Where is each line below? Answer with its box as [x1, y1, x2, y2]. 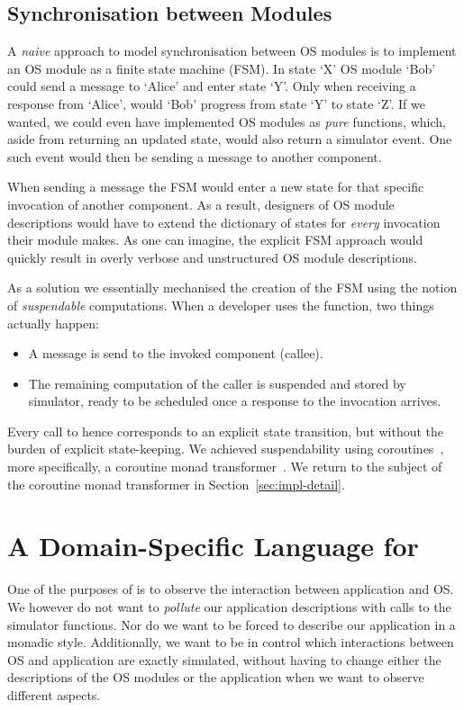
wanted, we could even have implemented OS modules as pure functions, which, [7, 112, 446, 130]
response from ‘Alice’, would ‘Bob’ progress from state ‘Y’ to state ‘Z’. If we [7, 94, 425, 112]
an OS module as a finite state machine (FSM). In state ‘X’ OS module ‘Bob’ [7, 58, 436, 77]
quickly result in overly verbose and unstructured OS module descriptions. [7, 247, 417, 266]
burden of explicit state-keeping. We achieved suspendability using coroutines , [7, 439, 444, 458]
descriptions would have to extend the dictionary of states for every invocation [7, 212, 441, 231]
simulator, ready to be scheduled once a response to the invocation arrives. [28, 391, 441, 410]
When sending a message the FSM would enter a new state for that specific [7, 177, 424, 196]
